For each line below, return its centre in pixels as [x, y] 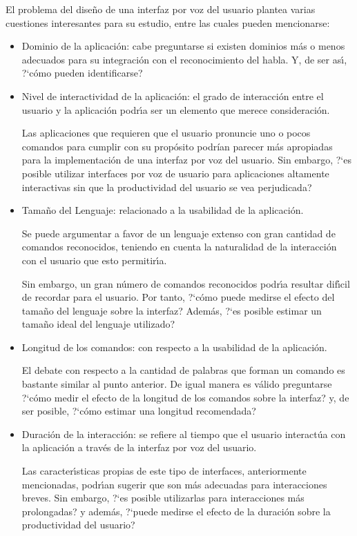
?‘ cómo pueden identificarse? [82, 73]
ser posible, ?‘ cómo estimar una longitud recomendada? [139, 411]
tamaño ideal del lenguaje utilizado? [98, 324]
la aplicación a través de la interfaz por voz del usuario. [139, 447]
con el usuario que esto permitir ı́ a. [94, 260]
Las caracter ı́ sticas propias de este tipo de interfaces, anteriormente [164, 471]
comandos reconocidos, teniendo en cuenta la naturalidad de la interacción [179, 247]
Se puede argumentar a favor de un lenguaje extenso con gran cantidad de [178, 233]
